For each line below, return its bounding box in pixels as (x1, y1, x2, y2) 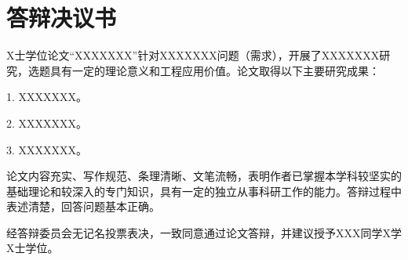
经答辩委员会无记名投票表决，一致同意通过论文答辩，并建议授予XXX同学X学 (6, 224, 402, 240)
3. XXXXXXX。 (6, 141, 88, 157)
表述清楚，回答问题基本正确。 (6, 198, 160, 215)
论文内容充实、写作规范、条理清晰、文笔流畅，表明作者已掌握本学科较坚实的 (6, 168, 402, 184)
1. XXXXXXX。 (6, 88, 88, 105)
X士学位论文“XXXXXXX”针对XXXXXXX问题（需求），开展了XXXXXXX (6, 47, 380, 63)
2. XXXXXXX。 (6, 114, 88, 131)
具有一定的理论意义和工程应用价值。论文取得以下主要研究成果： (49, 62, 380, 78)
